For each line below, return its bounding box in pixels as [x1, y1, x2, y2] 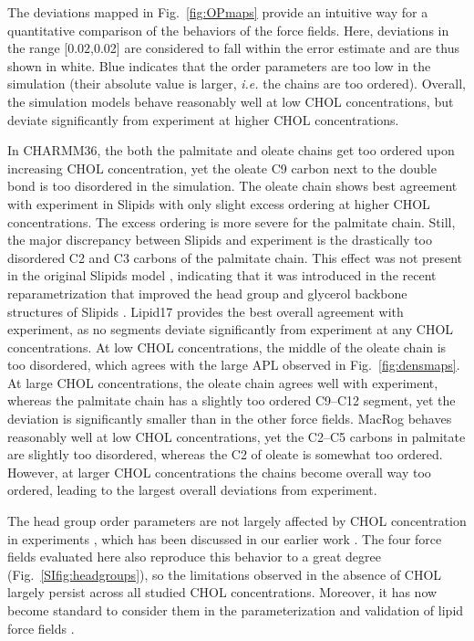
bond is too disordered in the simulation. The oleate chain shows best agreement [7, 176, 458, 195]
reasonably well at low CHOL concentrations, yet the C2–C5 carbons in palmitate [7, 426, 466, 446]
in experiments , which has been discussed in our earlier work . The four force [7, 529, 442, 548]
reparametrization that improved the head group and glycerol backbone [7, 283, 407, 302]
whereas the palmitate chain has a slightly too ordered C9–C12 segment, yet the [7, 391, 456, 410]
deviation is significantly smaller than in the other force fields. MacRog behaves [7, 409, 452, 428]
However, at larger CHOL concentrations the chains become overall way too [7, 462, 431, 481]
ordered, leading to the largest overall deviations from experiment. [7, 480, 377, 499]
